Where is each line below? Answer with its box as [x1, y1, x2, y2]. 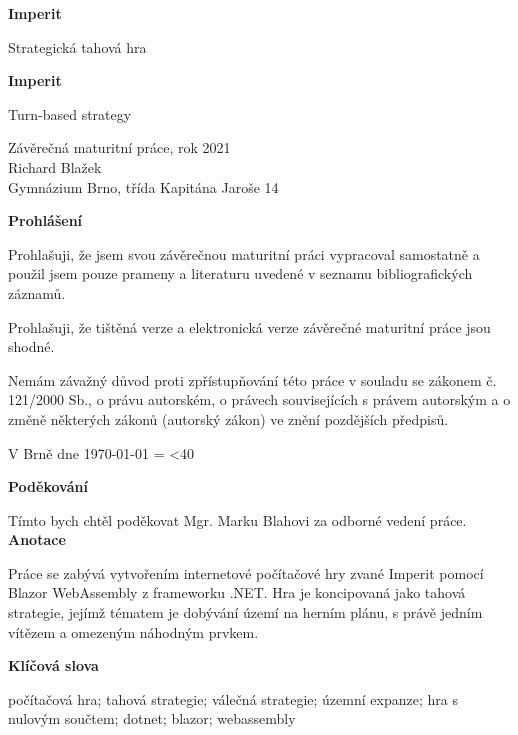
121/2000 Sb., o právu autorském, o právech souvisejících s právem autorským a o [8, 389, 511, 410]
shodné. [8, 336, 55, 357]
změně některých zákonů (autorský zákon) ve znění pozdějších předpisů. [8, 408, 449, 429]
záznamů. [8, 282, 66, 303]
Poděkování [8, 476, 88, 497]
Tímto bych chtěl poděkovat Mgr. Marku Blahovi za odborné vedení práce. [8, 509, 467, 530]
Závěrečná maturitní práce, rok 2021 [8, 137, 231, 158]
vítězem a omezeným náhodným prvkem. [8, 621, 259, 642]
